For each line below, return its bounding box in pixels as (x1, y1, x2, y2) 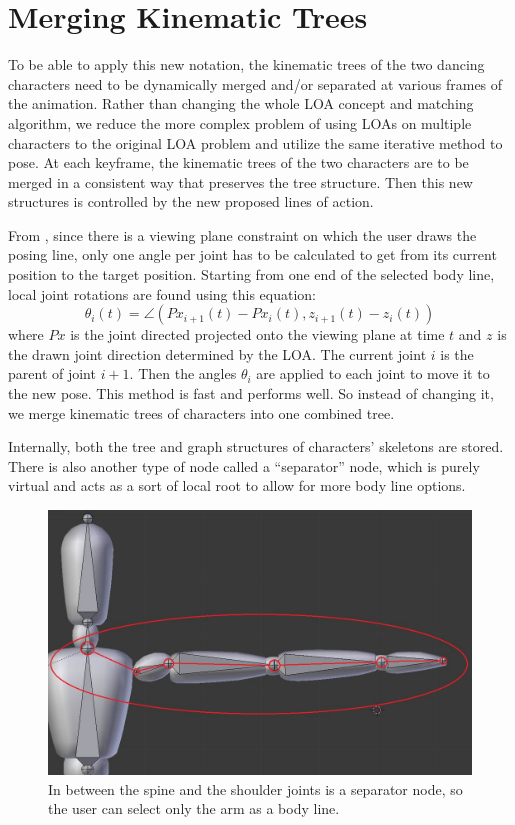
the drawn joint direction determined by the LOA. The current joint (8, 343, 427, 364)
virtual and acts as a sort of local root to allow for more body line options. (8, 475, 466, 496)
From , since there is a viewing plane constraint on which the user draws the (8, 224, 477, 245)
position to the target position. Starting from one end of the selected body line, (8, 264, 495, 285)
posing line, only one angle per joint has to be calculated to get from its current (8, 244, 497, 265)
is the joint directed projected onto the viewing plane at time (70, 324, 445, 345)
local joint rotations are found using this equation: (8, 283, 316, 304)
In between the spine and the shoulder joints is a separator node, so (48, 778, 463, 799)
